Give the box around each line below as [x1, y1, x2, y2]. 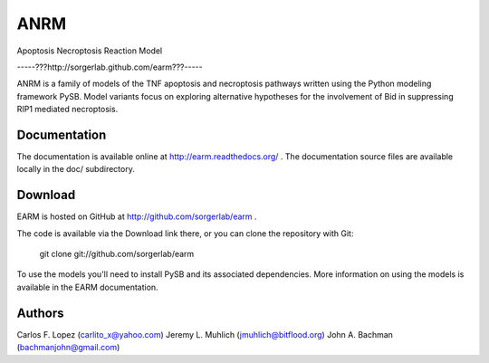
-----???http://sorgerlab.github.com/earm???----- [16, 62, 203, 72]
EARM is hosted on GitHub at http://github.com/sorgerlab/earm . [16, 211, 257, 222]
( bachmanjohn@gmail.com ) [16, 342, 120, 353]
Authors [16, 305, 64, 320]
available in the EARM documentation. [16, 282, 158, 292]
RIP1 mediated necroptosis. [16, 104, 119, 115]
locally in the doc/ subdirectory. [16, 164, 135, 175]
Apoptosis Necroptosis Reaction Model [16, 45, 163, 56]
